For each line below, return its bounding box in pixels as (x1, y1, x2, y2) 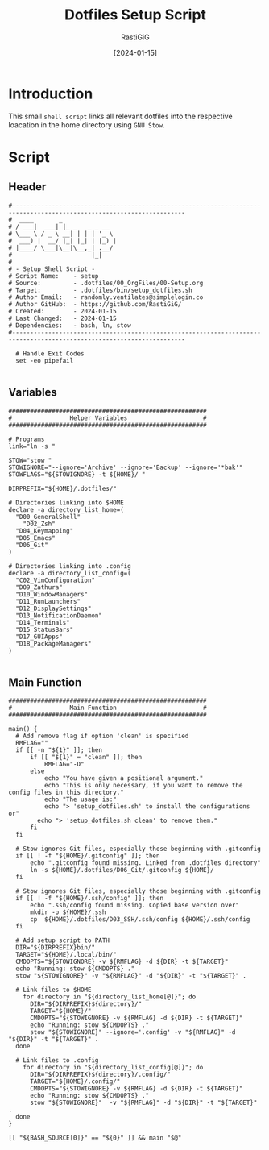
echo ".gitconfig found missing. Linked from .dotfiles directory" (29, 859, 262, 867)
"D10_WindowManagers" (15, 590, 89, 598)
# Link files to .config (15, 1057, 99, 1065)
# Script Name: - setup (8, 272, 99, 280)
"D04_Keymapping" (15, 526, 74, 535)
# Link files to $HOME (15, 986, 92, 994)
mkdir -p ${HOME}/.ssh (29, 908, 106, 916)
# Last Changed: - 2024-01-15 (8, 314, 117, 322)
